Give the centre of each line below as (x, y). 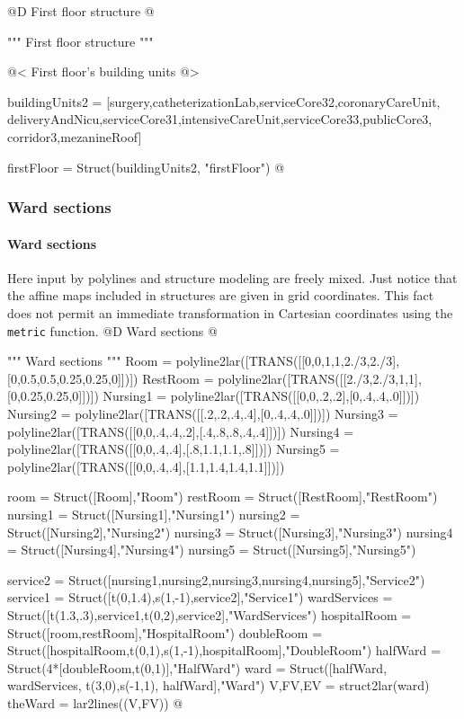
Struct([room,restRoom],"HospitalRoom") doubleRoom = (165, 632)
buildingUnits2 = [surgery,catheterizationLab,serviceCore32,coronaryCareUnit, (224, 101)
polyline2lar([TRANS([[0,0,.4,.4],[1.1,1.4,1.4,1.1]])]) (146, 466)
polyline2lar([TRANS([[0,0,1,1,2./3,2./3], (288, 361)
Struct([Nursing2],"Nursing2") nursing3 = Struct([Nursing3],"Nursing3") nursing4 (230, 532)
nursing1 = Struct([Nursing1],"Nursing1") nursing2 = (154, 514)
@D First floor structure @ (81, 11)
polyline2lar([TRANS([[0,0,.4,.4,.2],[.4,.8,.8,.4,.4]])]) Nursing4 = (181, 431)
